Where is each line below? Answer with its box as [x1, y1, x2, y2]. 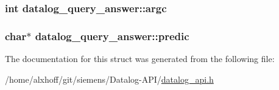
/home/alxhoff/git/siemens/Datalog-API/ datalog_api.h [5, 72, 214, 85]
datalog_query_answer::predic [35, 28, 189, 43]
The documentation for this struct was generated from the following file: [5, 52, 275, 65]
